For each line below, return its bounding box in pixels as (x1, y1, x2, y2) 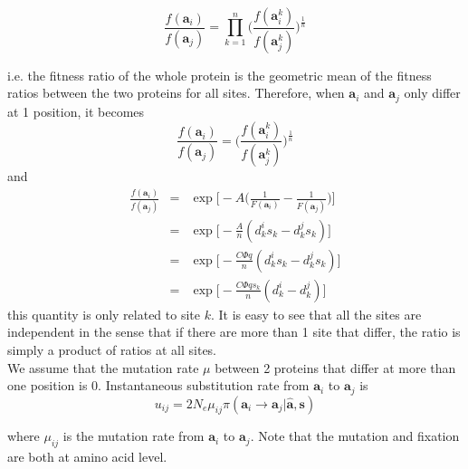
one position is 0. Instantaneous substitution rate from (7, 376, 310, 395)
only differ (404, 83, 461, 102)
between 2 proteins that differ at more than (215, 358, 456, 377)
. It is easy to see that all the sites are (210, 304, 422, 323)
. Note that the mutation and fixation (250, 426, 460, 445)
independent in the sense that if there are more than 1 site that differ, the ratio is (7, 322, 461, 341)
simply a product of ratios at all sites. (7, 340, 216, 359)
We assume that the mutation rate (7, 358, 199, 377)
